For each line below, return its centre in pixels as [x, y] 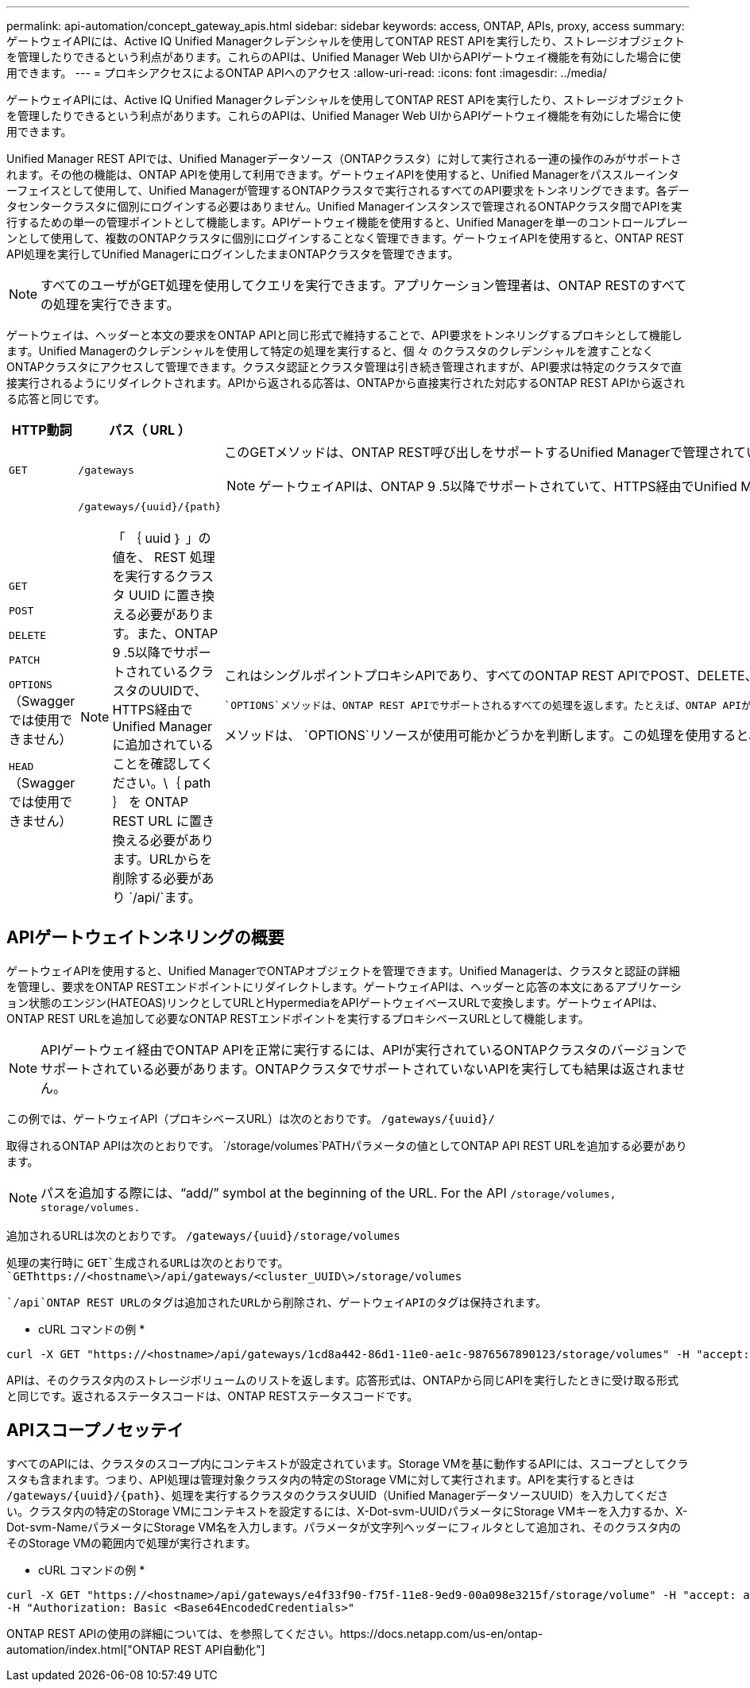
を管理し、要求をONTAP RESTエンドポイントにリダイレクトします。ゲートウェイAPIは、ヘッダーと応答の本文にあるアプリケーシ [344, 986]
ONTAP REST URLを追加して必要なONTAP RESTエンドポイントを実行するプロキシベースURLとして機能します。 [298, 1018]
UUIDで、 [179, 691]
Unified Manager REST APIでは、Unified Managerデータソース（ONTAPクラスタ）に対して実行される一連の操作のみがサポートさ [344, 159]
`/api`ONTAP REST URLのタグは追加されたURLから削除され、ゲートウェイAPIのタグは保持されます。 [276, 1302]
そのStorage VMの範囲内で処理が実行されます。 [131, 1543]
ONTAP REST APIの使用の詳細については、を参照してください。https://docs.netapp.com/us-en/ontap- [275, 1633]
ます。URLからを [162, 859]
